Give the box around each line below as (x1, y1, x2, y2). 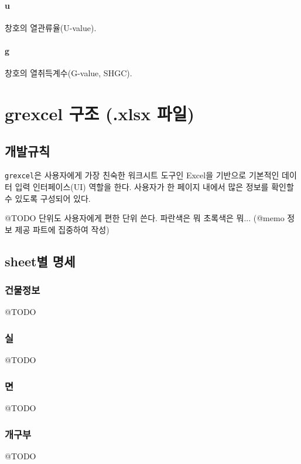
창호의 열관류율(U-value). (5, 21, 97, 33)
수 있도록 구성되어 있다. (5, 192, 91, 204)
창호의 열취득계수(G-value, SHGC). (5, 67, 132, 79)
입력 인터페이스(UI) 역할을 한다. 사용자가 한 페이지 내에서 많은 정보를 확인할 (15, 181, 294, 193)
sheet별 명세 (5, 252, 76, 270)
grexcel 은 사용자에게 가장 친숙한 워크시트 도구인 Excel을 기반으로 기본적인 (5, 169, 279, 181)
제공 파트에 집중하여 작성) (15, 223, 110, 235)
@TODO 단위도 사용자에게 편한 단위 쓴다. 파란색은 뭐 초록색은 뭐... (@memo (5, 212, 285, 224)
